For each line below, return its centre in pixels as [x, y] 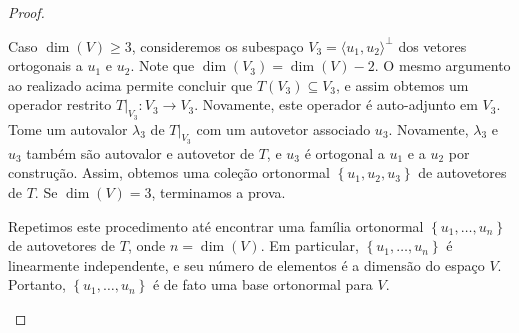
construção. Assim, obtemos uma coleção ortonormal [169, 172]
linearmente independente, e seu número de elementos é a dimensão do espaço [246, 264]
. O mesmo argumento [442, 65]
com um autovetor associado [283, 128]
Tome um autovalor [68, 128]
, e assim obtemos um [402, 84]
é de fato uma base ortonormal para [262, 284]
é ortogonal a [344, 152]
